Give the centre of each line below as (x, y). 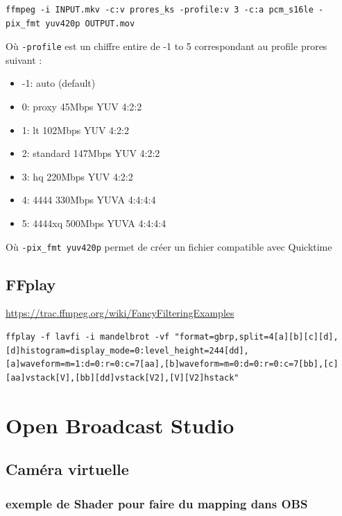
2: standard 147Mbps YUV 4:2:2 (91, 153)
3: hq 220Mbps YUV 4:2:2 (77, 176)
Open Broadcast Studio (120, 425)
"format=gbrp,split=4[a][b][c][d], (256, 337)
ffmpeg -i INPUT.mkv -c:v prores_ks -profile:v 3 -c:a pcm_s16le (160, 10)
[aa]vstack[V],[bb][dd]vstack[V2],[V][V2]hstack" (122, 377)
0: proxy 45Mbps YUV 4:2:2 (82, 107)
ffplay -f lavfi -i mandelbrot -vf (88, 337)
